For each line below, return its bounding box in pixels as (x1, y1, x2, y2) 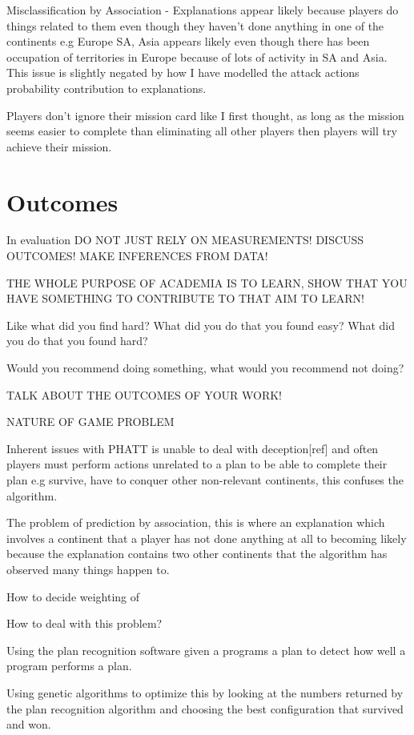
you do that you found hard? (6, 332, 148, 349)
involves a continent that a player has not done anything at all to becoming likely (6, 529, 407, 546)
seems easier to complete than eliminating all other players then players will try (6, 122, 397, 139)
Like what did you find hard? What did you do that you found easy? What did (6, 316, 395, 333)
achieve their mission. (6, 138, 112, 155)
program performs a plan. (6, 657, 132, 674)
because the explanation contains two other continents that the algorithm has (6, 545, 388, 562)
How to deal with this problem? (6, 615, 163, 632)
